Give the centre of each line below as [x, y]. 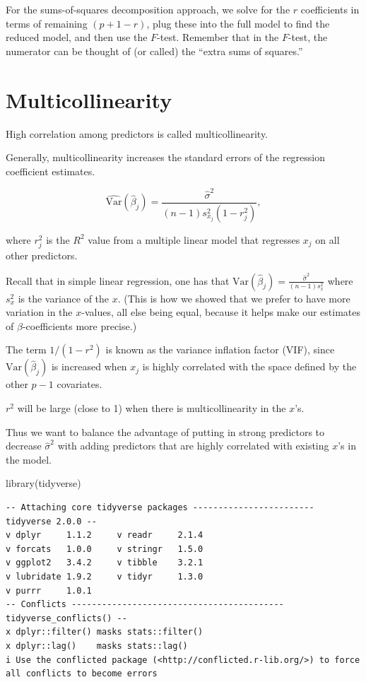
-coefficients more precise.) [79, 325]
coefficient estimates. [51, 171]
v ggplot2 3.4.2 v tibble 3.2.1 [105, 563]
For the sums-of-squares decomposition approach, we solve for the [148, 9]
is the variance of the [64, 298]
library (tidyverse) [43, 483]
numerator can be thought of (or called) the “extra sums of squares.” [154, 51]
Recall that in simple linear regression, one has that [118, 280]
